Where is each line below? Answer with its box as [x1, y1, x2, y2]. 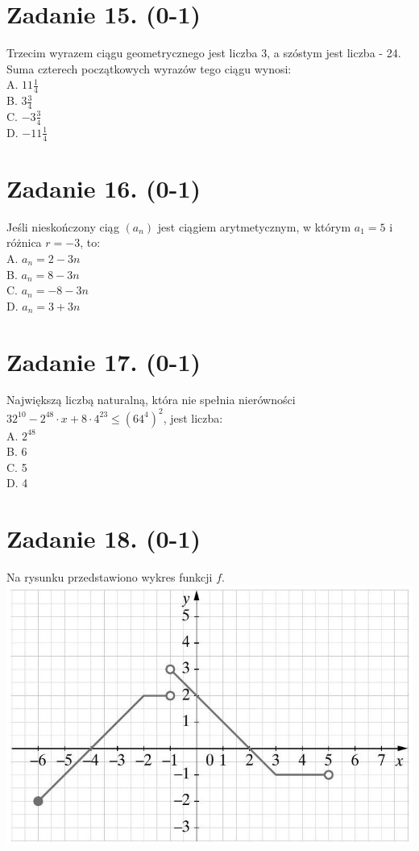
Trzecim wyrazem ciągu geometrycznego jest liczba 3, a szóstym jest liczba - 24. [6, 44, 401, 61]
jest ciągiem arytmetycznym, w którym [157, 218, 351, 235]
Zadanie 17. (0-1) [6, 344, 201, 378]
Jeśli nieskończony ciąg [6, 218, 119, 235]
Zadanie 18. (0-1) [6, 522, 201, 555]
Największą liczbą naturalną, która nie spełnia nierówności [6, 391, 296, 408]
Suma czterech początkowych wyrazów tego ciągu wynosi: [6, 60, 292, 77]
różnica [6, 234, 42, 251]
